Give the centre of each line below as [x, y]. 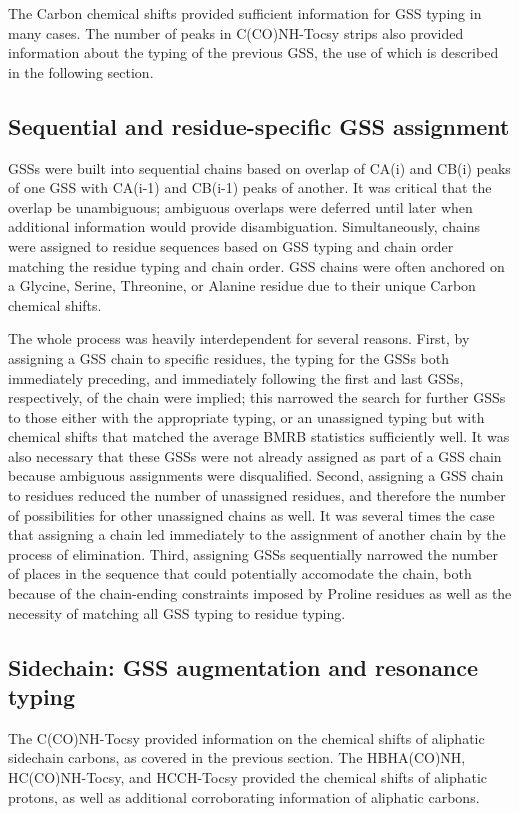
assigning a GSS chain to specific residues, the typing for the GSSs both [228, 357]
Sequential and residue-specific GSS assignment [259, 125]
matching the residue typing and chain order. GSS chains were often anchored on [256, 265]
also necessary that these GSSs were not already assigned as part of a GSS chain [255, 455]
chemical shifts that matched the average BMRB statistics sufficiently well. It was [259, 436]
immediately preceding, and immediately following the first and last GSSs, [236, 377]
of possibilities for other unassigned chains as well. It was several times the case [251, 514]
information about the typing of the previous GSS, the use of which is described [253, 52]
